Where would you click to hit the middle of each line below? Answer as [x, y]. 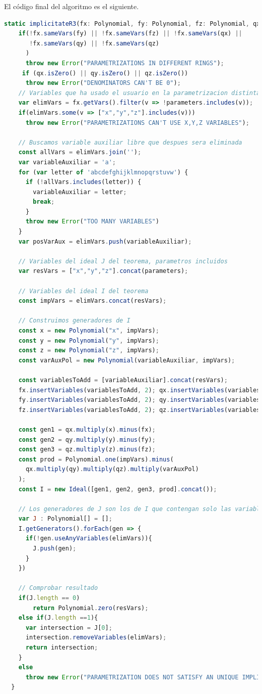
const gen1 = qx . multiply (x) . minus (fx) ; [87, 429]
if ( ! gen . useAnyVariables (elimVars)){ [89, 539]
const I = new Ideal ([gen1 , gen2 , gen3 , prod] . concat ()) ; [118, 489]
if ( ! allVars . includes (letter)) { [83, 182]
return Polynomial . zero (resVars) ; [91, 608]
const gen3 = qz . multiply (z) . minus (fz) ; [87, 450]
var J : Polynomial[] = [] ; [65, 519]
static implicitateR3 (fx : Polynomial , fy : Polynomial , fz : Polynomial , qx [132, 24]
